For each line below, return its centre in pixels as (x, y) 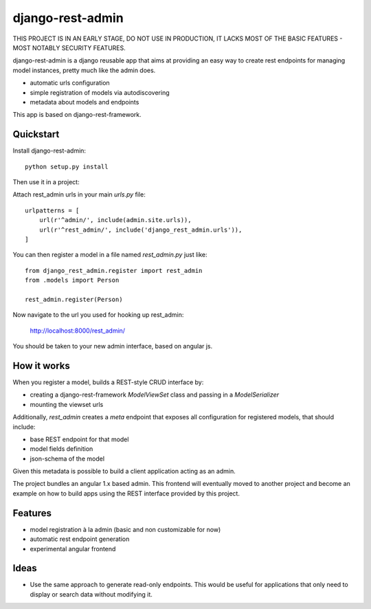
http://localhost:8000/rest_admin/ (78, 331)
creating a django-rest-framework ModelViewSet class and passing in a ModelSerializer (155, 395)
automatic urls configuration (70, 83)
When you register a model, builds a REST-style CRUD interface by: (108, 382)
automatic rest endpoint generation (80, 539)
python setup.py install (67, 166)
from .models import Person (72, 280)
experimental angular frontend (73, 549)
